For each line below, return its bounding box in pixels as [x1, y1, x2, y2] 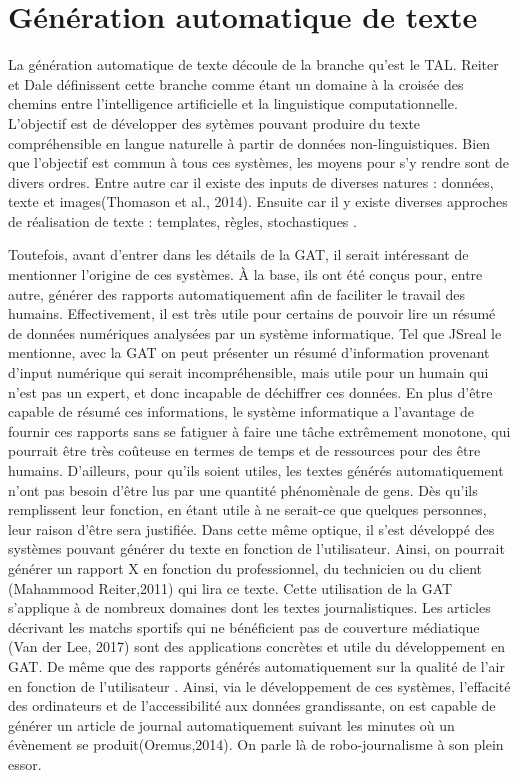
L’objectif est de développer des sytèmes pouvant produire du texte [8, 112, 421, 133]
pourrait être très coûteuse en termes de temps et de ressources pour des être [8, 440, 481, 461]
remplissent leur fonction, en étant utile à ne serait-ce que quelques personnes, [8, 499, 487, 520]
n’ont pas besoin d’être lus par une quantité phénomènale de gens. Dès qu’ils [8, 479, 478, 500]
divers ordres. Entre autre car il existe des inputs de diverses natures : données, [8, 171, 494, 192]
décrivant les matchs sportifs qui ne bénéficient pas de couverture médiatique [8, 616, 480, 637]
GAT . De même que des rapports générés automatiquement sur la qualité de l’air [8, 655, 505, 676]
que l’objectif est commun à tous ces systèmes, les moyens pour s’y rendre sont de [8, 152, 509, 173]
